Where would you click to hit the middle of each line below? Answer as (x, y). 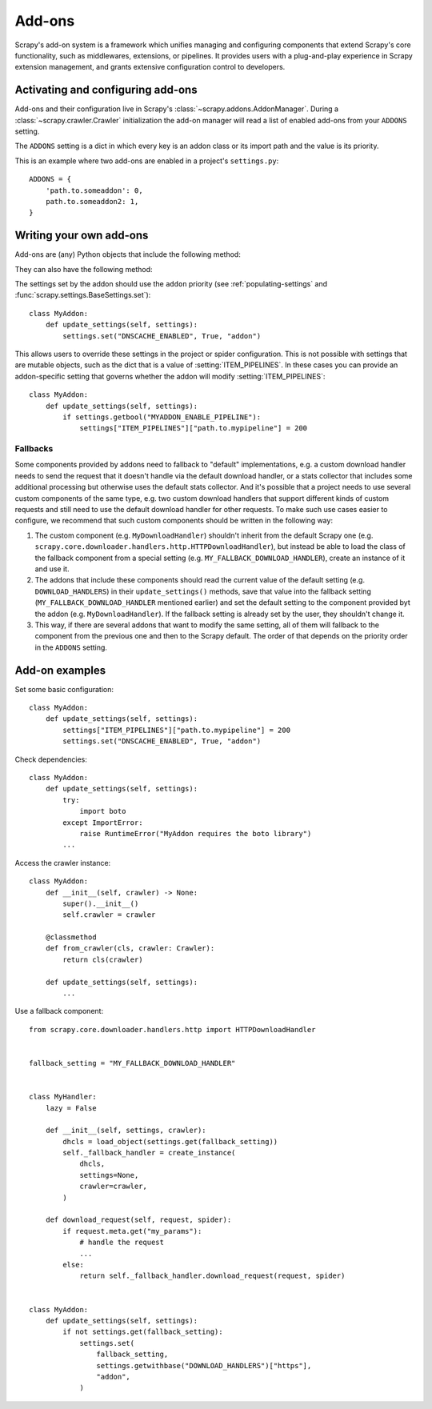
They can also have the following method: (84, 269)
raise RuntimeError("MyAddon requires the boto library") (196, 833)
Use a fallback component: (59, 1011)
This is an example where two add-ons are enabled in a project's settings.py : (147, 161)
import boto (103, 811)
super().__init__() (101, 903)
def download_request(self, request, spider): (138, 1220)
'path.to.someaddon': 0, (94, 190)
